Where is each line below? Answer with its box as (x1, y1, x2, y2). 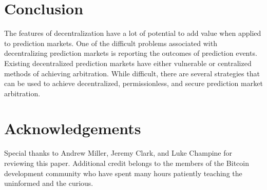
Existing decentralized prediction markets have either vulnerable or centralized (4, 57, 252, 68)
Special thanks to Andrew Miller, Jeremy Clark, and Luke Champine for (4, 147, 233, 158)
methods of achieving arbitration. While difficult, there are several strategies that (4, 68, 260, 78)
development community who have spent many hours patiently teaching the (4, 167, 242, 178)
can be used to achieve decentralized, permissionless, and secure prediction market (4, 78, 263, 89)
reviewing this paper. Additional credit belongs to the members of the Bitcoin (4, 158, 249, 168)
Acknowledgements (4, 118, 141, 139)
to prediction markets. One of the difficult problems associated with (4, 37, 217, 48)
